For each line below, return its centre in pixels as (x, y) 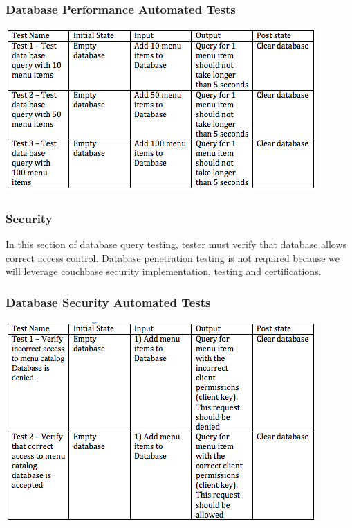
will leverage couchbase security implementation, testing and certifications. (164, 271)
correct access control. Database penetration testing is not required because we (173, 257)
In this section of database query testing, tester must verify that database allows (176, 244)
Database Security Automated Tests (108, 302)
